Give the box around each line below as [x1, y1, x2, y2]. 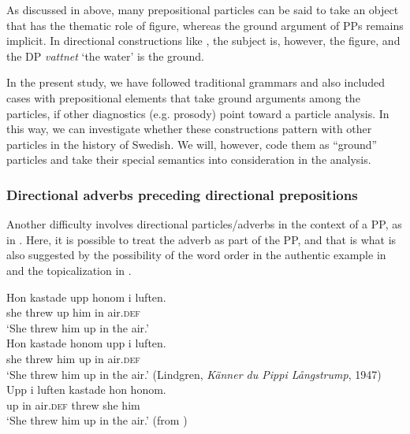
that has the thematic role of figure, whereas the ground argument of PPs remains [6, 17, 404, 33]
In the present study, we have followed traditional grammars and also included [6, 74, 385, 91]
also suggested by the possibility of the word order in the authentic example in [6, 247, 386, 263]
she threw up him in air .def [6, 304, 140, 321]
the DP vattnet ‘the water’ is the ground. [6, 47, 204, 64]
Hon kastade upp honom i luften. [6, 288, 166, 305]
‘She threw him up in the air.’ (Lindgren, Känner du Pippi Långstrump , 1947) [6, 365, 382, 382]
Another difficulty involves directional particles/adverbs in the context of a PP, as [6, 216, 402, 232]
